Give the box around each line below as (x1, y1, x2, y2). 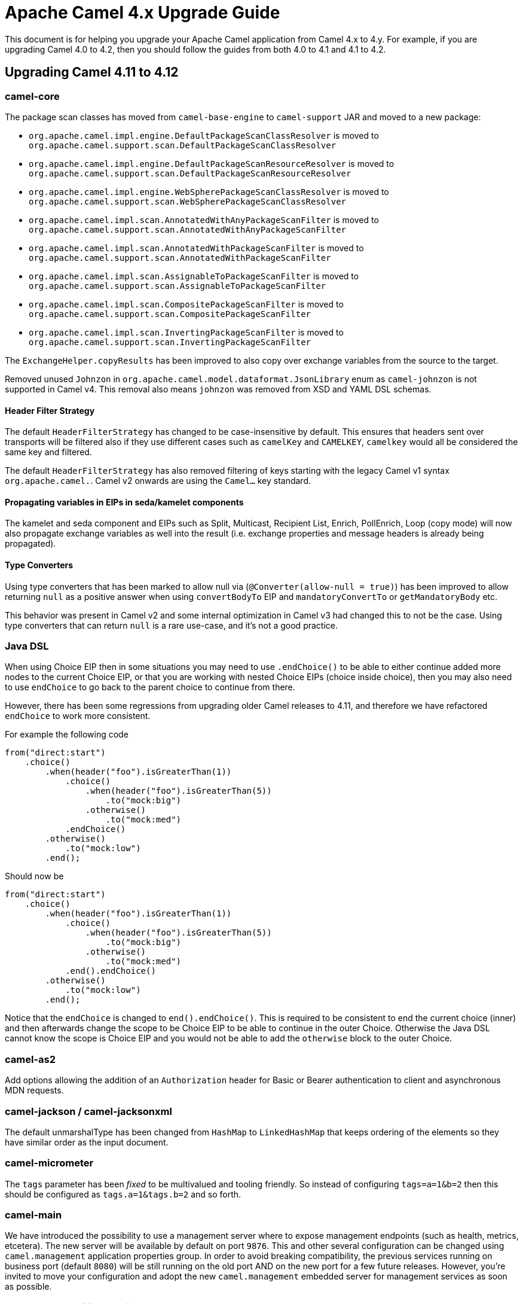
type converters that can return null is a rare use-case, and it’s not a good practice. (5, 620, 338, 630)
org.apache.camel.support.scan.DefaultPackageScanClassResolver (29, 140, 337, 150)
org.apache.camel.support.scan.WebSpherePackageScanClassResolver (29, 196, 347, 206)
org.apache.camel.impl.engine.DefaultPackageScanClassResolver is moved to (29, 130, 379, 141)
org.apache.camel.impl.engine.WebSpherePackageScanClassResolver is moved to (29, 186, 389, 197)
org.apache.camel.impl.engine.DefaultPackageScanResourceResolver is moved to (29, 158, 394, 169)
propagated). (5, 538, 56, 549)
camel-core (5, 90, 60, 102)
